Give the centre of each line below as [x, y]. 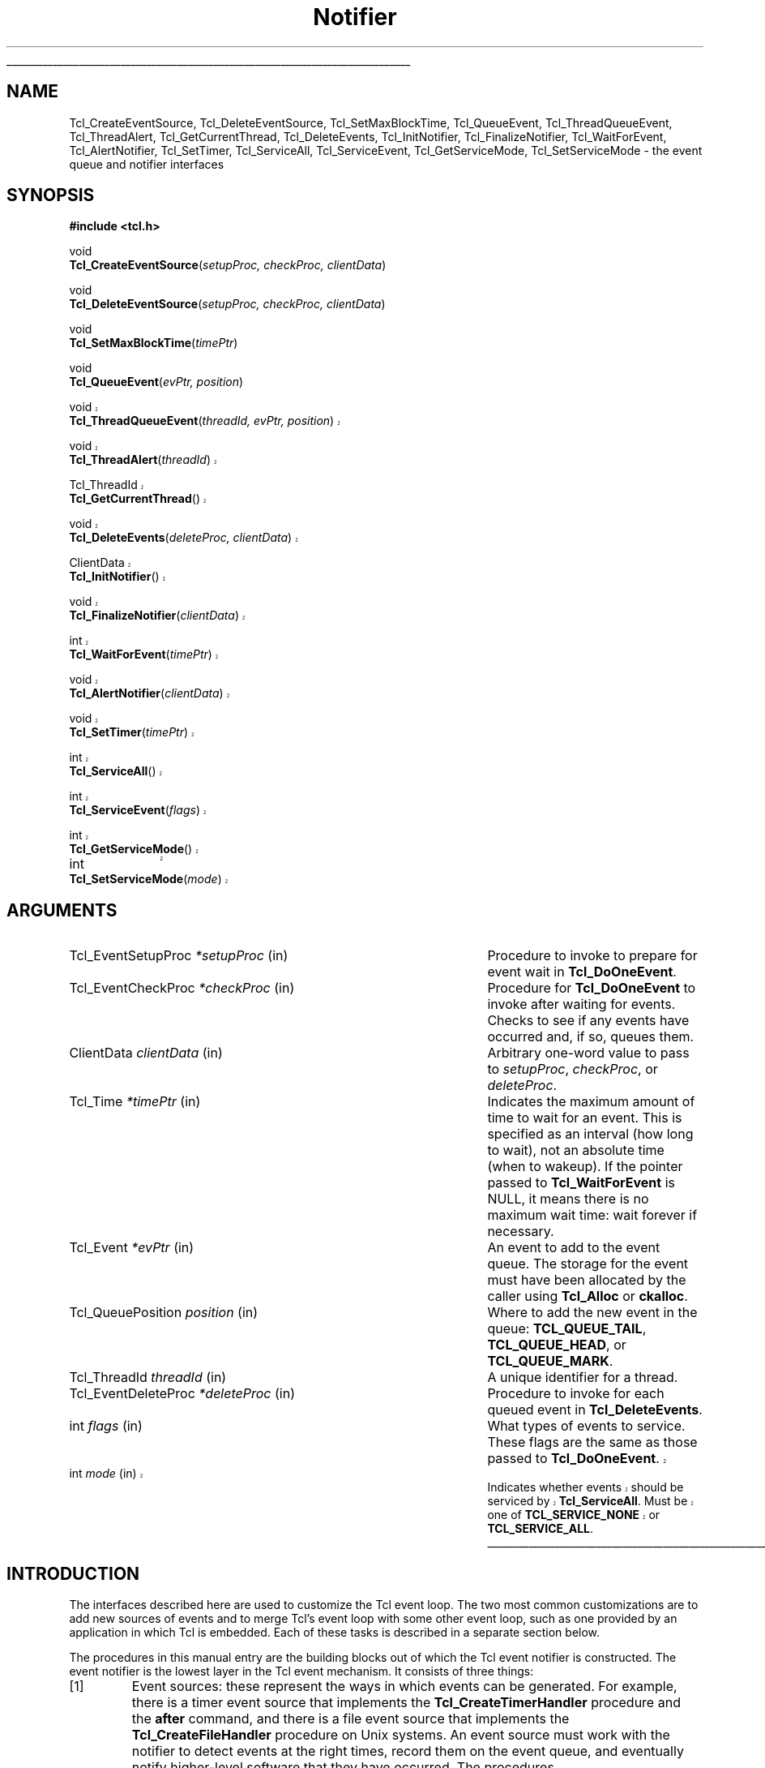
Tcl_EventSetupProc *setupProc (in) [179, 956]
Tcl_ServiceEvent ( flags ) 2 [138, 810]
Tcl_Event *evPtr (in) [132, 1248]
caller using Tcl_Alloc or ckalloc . [588, 1296]
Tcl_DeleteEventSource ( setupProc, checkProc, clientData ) [227, 304]
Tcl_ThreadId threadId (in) [148, 1377]
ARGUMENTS [62, 910]
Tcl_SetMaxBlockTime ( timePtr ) [154, 343]
